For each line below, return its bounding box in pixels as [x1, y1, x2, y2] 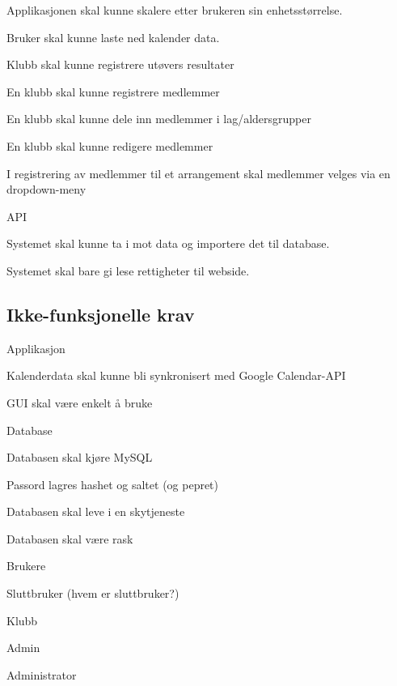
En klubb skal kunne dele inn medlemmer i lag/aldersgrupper [6, 110, 311, 127]
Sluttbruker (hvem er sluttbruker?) [6, 585, 179, 602]
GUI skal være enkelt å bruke [6, 394, 153, 411]
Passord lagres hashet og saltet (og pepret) [6, 475, 219, 492]
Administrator [6, 666, 77, 683]
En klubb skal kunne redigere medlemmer [6, 137, 213, 154]
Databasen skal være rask [6, 530, 133, 547]
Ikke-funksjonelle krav [6, 301, 195, 326]
